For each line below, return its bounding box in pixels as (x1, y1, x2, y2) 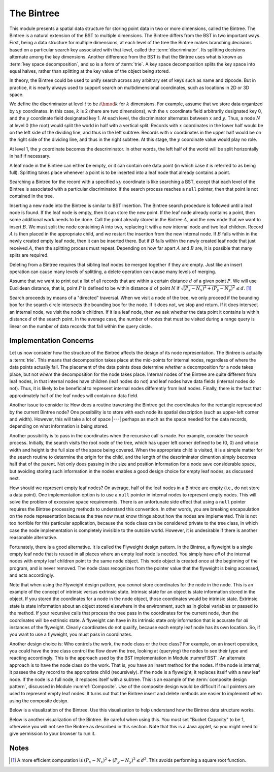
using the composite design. (9, 697, 69, 704)
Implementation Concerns (9, 336, 94, 345)
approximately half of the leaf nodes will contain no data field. (9, 392, 139, 399)
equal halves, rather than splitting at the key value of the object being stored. (9, 68, 170, 74)
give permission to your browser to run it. (9, 730, 96, 737)
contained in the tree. (9, 193, 54, 199)
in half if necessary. (9, 153, 51, 159)
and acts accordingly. (9, 572, 55, 578)
